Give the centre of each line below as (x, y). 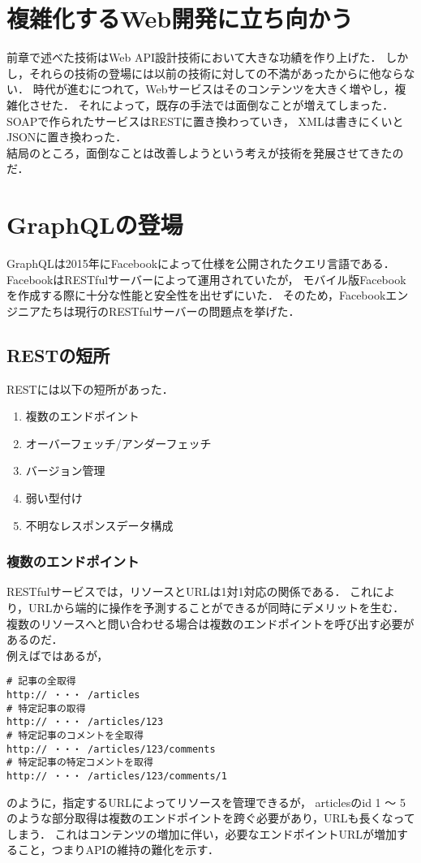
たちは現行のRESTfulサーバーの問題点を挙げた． (170, 311)
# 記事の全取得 (41, 682)
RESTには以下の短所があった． (90, 388)
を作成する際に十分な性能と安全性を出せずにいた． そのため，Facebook (196, 295)
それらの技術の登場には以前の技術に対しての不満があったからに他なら (216, 73)
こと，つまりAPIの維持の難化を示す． (118, 850)
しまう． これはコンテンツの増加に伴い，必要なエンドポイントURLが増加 (202, 833)
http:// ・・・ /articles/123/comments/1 (117, 776)
